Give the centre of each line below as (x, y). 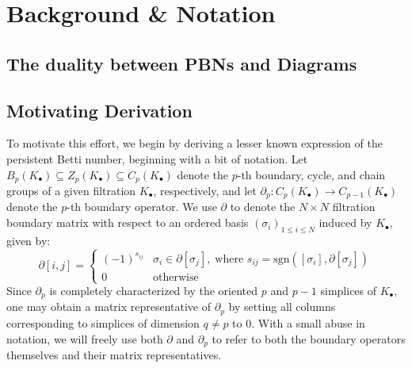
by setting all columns (282, 307)
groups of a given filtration (71, 190)
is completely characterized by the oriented (154, 290)
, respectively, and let (205, 190)
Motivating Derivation (99, 110)
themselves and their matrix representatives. (114, 354)
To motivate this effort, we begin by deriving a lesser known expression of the (195, 143)
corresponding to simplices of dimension (103, 322)
